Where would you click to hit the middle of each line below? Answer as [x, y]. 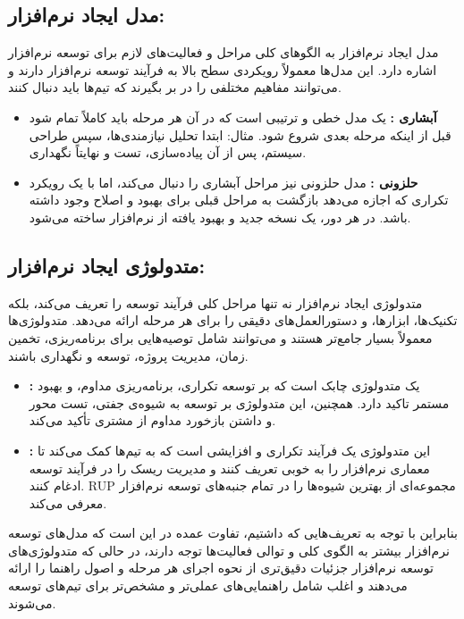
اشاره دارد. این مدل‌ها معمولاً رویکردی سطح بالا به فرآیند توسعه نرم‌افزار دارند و [223, 69]
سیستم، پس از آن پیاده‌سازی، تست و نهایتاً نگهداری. [168, 152]
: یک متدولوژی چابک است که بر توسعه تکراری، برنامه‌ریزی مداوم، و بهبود [224, 385]
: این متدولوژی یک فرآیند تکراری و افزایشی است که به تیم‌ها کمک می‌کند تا [230, 450]
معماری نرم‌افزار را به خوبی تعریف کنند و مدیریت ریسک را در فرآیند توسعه [229, 468]
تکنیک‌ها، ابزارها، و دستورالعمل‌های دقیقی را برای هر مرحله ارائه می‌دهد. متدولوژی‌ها [233, 320]
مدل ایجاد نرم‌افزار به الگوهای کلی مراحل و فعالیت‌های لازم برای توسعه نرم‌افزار [224, 52]
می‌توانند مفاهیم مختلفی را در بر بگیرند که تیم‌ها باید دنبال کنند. [175, 87]
